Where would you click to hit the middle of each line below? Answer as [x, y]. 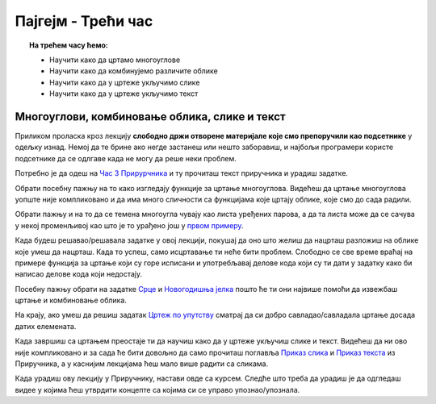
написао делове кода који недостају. [79, 274]
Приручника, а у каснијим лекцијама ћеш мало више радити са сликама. [142, 364]
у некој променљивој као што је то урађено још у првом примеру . [129, 225]
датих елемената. [46, 326]
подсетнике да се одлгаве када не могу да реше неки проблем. [126, 158]
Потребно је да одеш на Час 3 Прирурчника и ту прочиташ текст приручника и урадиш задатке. [182, 173]
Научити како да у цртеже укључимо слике [125, 82]
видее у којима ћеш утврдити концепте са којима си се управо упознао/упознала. [157, 389]
